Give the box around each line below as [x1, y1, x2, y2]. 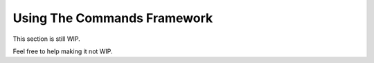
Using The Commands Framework [12, 10, 213, 26]
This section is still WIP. [12, 35, 81, 43]
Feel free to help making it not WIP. [12, 47, 114, 55]
